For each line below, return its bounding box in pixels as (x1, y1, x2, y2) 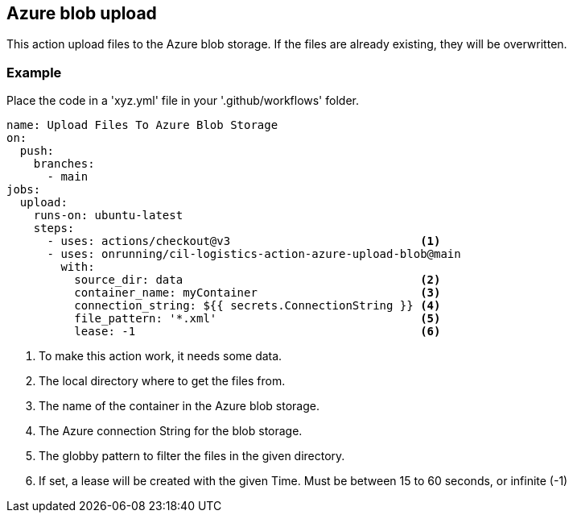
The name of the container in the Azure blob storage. (39, 399, 319, 413)
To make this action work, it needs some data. (39, 349, 282, 363)
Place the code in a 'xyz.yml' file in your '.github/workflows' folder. (6, 93, 359, 108)
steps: (33, 222, 75, 235)
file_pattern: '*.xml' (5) (74, 312, 441, 326)
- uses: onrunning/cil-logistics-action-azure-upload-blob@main (47, 247, 461, 261)
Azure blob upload (6, 3, 157, 23)
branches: (33, 157, 95, 171)
